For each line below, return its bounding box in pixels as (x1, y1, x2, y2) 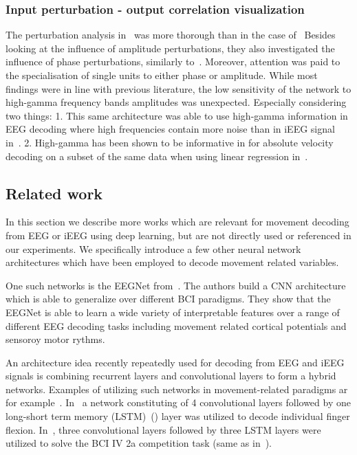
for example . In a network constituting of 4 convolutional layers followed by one (6, 395, 351, 410)
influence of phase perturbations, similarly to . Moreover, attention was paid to (6, 54, 340, 69)
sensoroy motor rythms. (6, 332, 105, 346)
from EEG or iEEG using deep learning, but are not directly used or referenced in (6, 227, 351, 242)
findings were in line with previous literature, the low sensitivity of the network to (6, 81, 351, 96)
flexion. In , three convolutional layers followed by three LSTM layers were (6, 422, 321, 436)
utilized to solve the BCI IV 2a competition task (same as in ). (6, 436, 272, 450)
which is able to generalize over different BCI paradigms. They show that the (6, 291, 331, 306)
